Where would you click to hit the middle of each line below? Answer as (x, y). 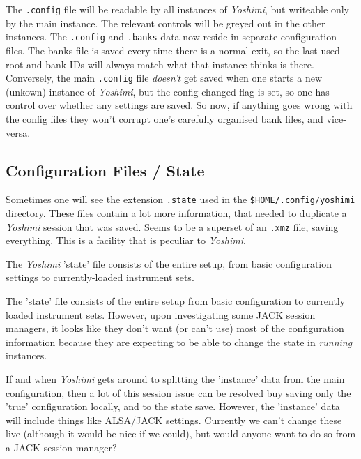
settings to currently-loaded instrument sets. (100, 277)
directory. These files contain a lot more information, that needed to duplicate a (176, 212)
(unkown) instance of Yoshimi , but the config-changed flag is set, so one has (168, 91)
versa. (18, 132)
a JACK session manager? (61, 447)
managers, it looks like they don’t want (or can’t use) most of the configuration (175, 328)
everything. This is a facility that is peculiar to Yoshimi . (126, 240)
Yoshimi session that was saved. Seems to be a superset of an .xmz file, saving (172, 226)
